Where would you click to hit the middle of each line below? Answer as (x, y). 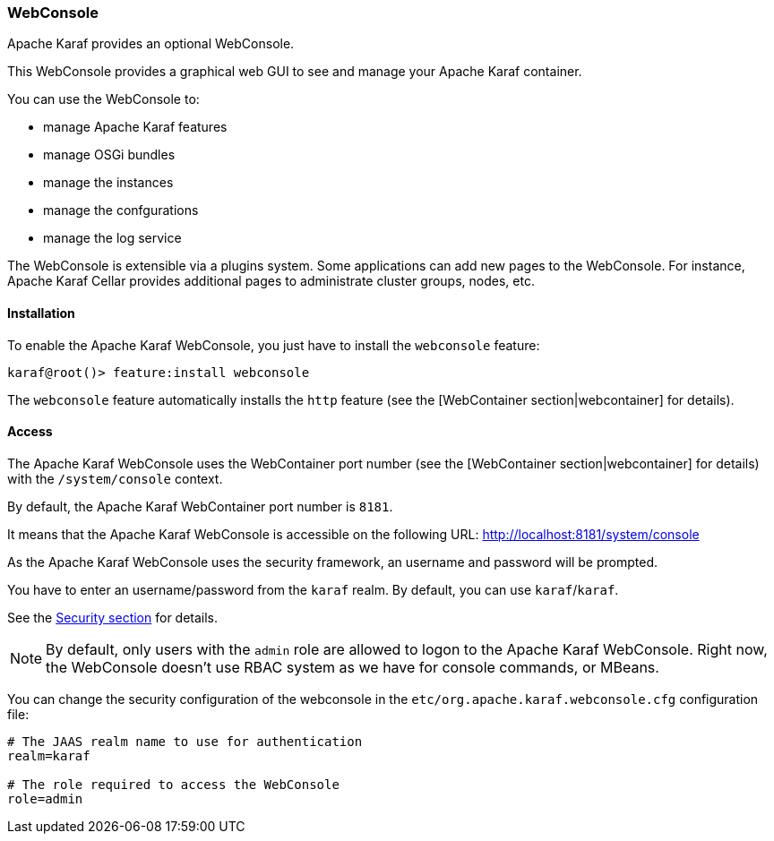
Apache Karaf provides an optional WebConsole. (151, 44)
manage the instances (108, 183)
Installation (41, 313)
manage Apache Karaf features (135, 127)
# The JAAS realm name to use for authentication (185, 741)
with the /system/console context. (115, 478)
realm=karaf (49, 755)
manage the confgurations (121, 210)
